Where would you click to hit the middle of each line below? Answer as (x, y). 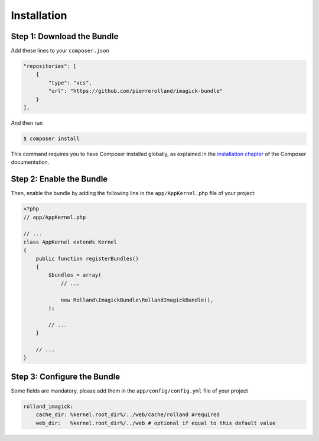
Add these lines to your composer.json (60, 51)
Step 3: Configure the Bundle (66, 376)
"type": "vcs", (70, 82)
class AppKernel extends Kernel (70, 242)
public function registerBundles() (87, 258)
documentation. (30, 162)
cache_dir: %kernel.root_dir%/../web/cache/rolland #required (128, 415)
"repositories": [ (50, 66)
